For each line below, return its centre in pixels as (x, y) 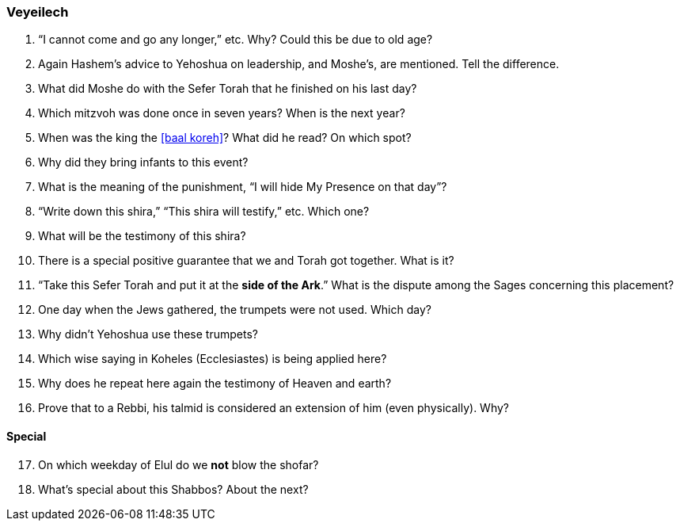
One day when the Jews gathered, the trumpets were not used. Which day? (235, 310)
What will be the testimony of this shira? (142, 236)
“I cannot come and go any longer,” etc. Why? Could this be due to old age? (236, 40)
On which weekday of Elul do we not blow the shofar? (179, 464)
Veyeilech (38, 12)
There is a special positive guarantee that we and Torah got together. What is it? (246, 261)
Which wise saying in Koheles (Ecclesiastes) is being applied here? (213, 359)
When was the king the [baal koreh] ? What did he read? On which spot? (225, 138)
